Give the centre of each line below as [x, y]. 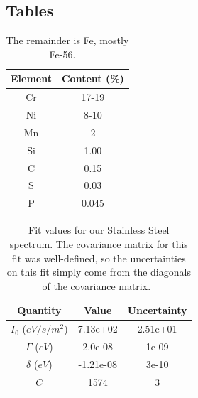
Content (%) [93, 79]
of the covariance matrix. [97, 285]
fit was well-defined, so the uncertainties [99, 258]
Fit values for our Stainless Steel [99, 230]
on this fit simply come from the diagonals [99, 272]
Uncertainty [157, 310]
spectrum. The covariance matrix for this [99, 243]
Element [31, 79]
